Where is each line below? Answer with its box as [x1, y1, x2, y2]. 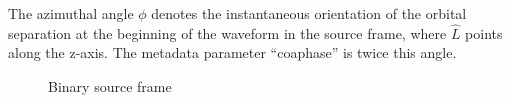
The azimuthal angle [8, 3, 134, 23]
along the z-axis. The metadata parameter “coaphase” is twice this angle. [8, 42, 457, 63]
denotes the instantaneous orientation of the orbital [151, 3, 467, 23]
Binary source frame [48, 76, 172, 96]
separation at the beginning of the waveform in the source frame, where [8, 22, 447, 43]
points [465, 22, 503, 43]
